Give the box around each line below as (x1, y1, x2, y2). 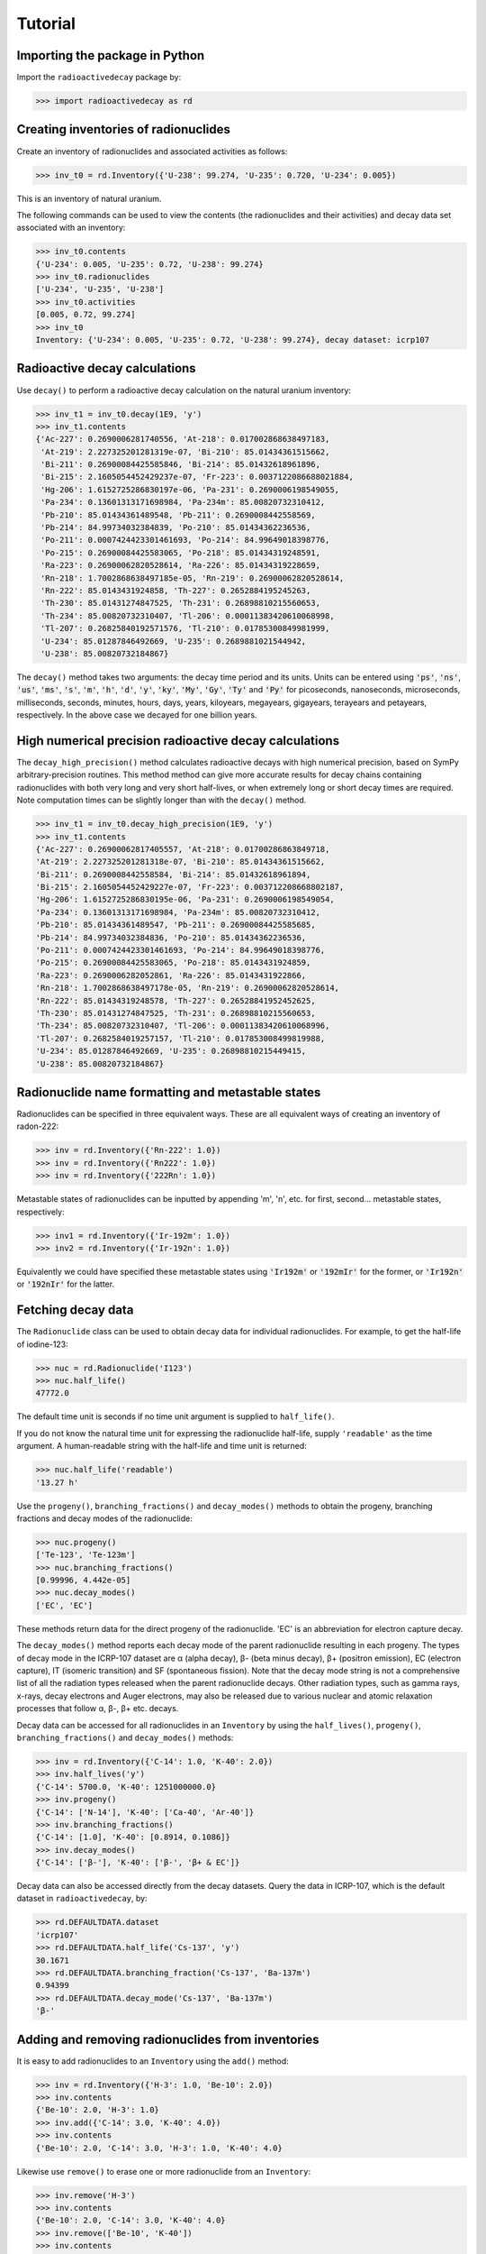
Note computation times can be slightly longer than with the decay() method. (16, 794, 307, 806)
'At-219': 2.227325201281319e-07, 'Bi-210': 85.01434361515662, (40, 446, 330, 457)
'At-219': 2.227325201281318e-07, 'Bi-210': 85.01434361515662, (35, 857, 326, 867)
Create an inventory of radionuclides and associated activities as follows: (16, 145, 288, 157)
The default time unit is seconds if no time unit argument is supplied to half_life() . (16, 1411, 335, 1422)
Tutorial (16, 14, 76, 33)
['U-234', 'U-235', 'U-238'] (35, 284, 165, 295)
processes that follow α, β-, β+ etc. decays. (16, 1703, 179, 1714)
